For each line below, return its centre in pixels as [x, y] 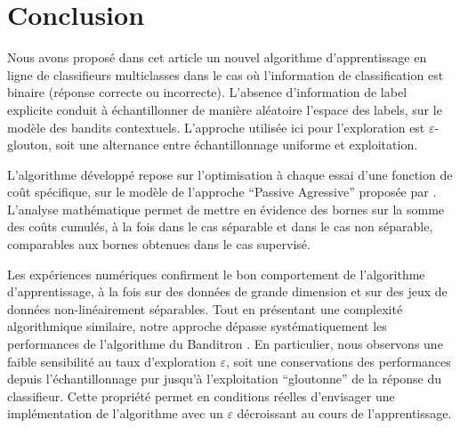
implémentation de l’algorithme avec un [115, 413]
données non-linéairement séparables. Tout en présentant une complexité [205, 308]
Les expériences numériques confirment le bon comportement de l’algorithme [216, 274]
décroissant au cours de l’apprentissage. [344, 413]
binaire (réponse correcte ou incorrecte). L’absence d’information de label [207, 92]
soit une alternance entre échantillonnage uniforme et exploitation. [237, 145]
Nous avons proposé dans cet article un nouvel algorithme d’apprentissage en [217, 57]
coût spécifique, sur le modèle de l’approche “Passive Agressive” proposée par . [222, 192]
